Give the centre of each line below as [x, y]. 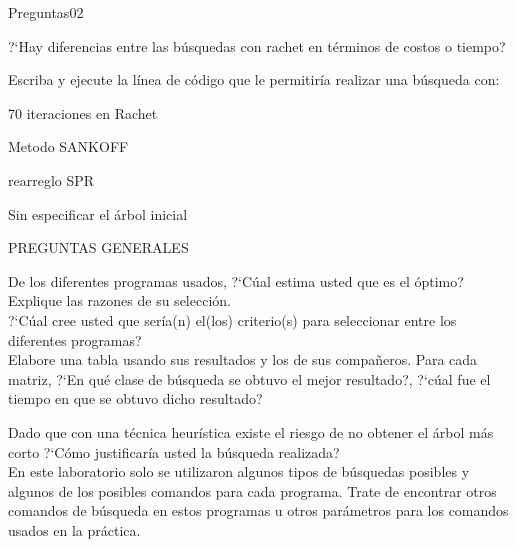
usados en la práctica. [74, 529]
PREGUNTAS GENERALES [98, 247]
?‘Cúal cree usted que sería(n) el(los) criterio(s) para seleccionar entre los [232, 319]
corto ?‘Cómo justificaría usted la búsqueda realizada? [174, 451]
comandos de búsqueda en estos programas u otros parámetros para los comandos [258, 510]
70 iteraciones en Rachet [83, 112]
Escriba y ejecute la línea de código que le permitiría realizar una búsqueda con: [254, 79]
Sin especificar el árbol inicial [98, 213]
